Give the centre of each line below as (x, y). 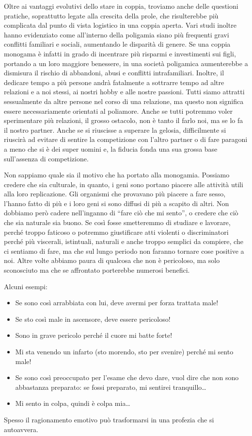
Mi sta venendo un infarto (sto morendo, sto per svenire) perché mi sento (124, 351)
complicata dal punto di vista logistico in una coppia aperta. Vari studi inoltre (120, 25)
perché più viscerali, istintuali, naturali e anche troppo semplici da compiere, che (124, 241)
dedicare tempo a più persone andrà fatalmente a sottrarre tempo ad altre (114, 82)
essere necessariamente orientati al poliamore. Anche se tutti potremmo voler (118, 111)
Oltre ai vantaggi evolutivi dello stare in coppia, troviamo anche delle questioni (121, 6)
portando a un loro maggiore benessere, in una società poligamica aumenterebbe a (126, 63)
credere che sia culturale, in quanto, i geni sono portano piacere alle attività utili (124, 184)
